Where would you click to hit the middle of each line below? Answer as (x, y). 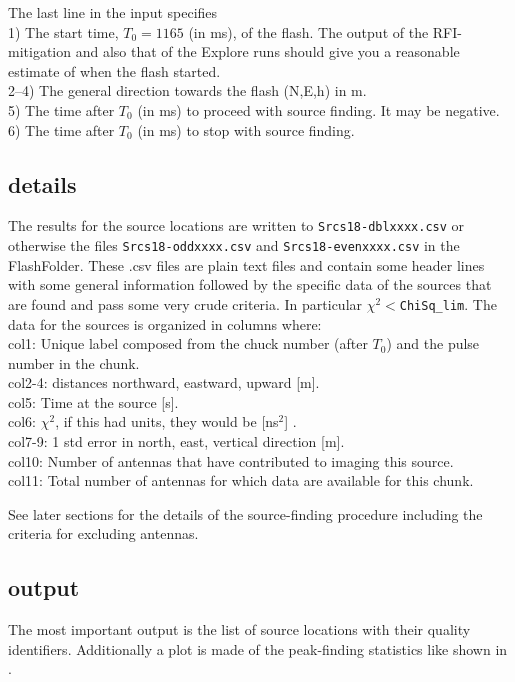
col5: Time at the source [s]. (93, 401)
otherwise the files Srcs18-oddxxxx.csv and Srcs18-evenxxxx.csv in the (234, 245)
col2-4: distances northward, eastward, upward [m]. (164, 382)
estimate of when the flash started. (114, 70)
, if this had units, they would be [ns (167, 421)
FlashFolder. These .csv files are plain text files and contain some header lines (246, 264)
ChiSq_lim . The (448, 303)
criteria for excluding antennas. (103, 533)
